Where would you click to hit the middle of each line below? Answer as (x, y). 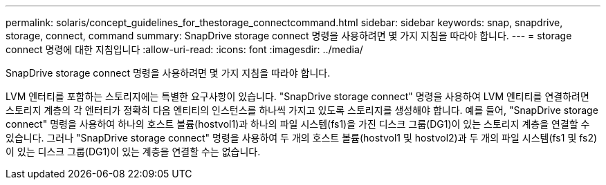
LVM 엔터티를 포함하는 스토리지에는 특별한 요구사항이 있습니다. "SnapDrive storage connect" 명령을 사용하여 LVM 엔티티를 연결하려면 (297, 96)
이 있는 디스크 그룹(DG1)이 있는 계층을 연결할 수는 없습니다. (133, 152)
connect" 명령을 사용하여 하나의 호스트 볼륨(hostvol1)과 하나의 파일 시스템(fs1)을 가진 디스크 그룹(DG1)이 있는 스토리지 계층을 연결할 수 (298, 124)
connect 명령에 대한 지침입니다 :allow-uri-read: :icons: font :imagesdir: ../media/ (184, 49)
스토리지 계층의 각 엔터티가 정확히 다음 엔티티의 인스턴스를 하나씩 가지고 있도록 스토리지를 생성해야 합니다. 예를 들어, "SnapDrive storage (302, 110)
